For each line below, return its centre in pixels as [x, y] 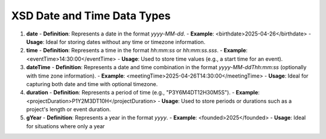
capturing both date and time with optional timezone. [92, 84]
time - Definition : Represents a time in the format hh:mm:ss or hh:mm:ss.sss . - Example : [137, 51]
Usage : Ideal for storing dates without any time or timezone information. [116, 42]
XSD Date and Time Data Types [91, 16]
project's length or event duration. [69, 110]
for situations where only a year [66, 126]
